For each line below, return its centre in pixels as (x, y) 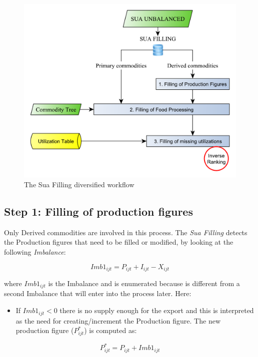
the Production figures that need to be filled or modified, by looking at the (119, 242)
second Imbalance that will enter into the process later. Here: (98, 293)
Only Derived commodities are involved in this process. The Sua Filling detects (126, 232)
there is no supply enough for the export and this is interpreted (157, 310)
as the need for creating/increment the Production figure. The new (118, 320)
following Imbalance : (35, 251)
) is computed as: (110, 330)
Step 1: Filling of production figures (98, 211)
